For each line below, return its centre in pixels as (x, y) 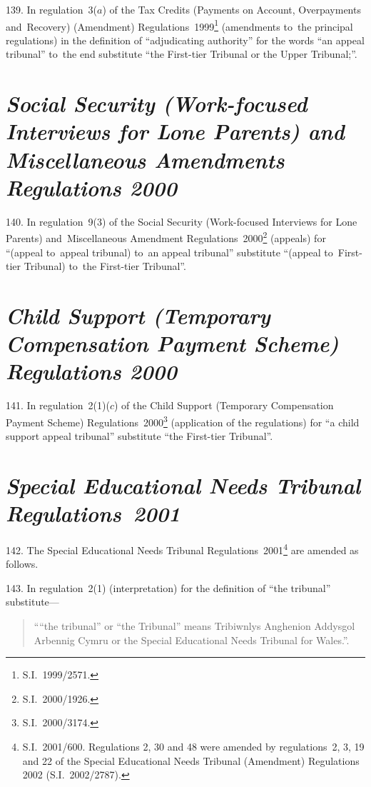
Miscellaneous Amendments (145, 159)
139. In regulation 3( (52, 9)
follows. (22, 564)
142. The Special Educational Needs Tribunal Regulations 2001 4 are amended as (182, 549)
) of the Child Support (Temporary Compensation (224, 405)
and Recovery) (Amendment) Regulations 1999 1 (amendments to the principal (179, 25)
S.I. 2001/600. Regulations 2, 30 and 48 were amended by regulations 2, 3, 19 (193, 746)
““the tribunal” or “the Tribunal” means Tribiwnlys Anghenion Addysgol (194, 626)
